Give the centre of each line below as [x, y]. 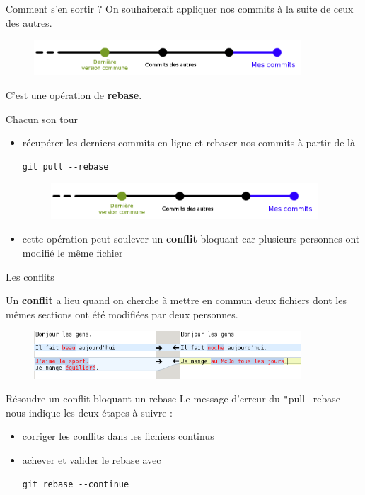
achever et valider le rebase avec [92, 460]
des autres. [29, 22]
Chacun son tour [42, 118]
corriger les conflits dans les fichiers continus [118, 436]
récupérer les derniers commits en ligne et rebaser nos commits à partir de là [189, 142]
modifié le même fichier [73, 252]
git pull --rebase [65, 167]
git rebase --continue [76, 484]
